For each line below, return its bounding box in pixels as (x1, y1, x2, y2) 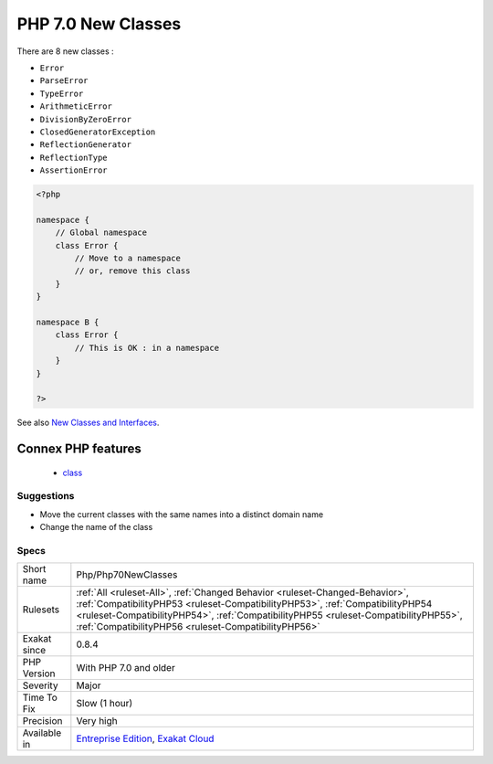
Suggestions (16, 490, 75, 503)
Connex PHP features (16, 441, 142, 457)
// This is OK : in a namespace (74, 343, 219, 353)
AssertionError (39, 165, 109, 175)
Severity (22, 679, 58, 692)
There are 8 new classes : (16, 46, 114, 57)
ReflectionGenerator (39, 140, 132, 150)
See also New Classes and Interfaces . (16, 417, 160, 429)
